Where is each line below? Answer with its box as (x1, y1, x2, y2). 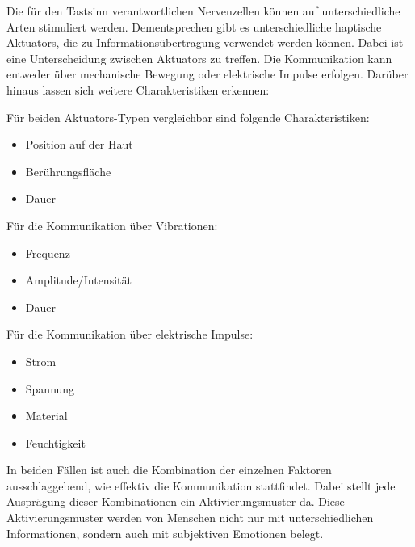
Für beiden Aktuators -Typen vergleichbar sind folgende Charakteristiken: (6, 108, 370, 125)
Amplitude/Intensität (25, 271, 132, 288)
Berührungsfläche (25, 162, 111, 179)
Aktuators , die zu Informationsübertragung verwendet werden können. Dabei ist (6, 34, 404, 51)
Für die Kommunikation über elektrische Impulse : (6, 326, 254, 343)
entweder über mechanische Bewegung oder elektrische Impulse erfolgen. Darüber (6, 65, 409, 82)
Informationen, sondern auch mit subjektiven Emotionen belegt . (6, 524, 324, 541)
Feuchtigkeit (25, 434, 86, 451)
